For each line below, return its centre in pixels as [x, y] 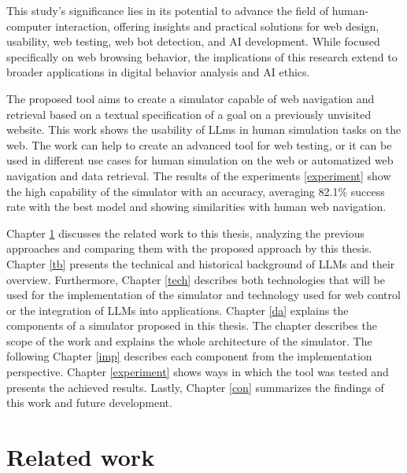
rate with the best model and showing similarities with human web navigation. [196, 207]
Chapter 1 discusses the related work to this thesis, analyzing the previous [185, 233]
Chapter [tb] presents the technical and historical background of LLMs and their [201, 263]
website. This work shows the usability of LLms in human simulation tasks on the [204, 129]
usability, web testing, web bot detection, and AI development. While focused [193, 41]
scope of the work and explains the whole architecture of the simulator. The [189, 340]
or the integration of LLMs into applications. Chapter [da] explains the [178, 310]
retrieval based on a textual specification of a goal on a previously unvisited [189, 114]
